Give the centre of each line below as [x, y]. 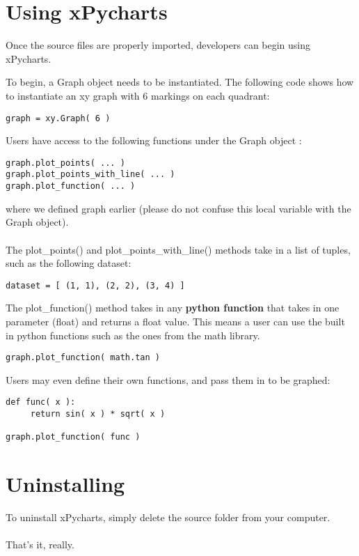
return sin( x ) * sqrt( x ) [98, 414]
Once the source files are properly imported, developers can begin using [158, 45]
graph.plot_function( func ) [73, 437]
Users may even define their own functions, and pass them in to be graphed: [168, 379]
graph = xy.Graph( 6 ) [58, 118]
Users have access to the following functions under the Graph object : [154, 140]
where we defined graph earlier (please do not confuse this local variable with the [178, 208]
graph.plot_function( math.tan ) [83, 358]
